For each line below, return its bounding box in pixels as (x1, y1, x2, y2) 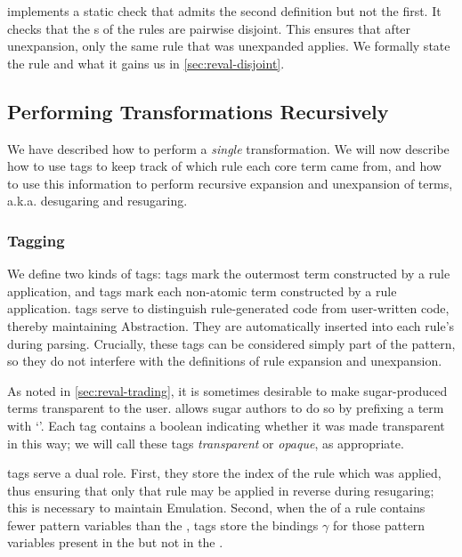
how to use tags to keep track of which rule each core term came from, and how (7, 157, 442, 175)
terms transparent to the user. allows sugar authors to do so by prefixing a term (7, 399, 444, 417)
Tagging (7, 229, 65, 251)
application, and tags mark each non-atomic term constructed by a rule (7, 281, 397, 300)
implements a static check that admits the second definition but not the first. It (7, 2, 442, 20)
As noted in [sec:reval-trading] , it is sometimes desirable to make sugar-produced (7, 381, 448, 400)
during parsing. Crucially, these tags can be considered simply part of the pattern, (7, 334, 456, 352)
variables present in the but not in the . (7, 533, 223, 552)
